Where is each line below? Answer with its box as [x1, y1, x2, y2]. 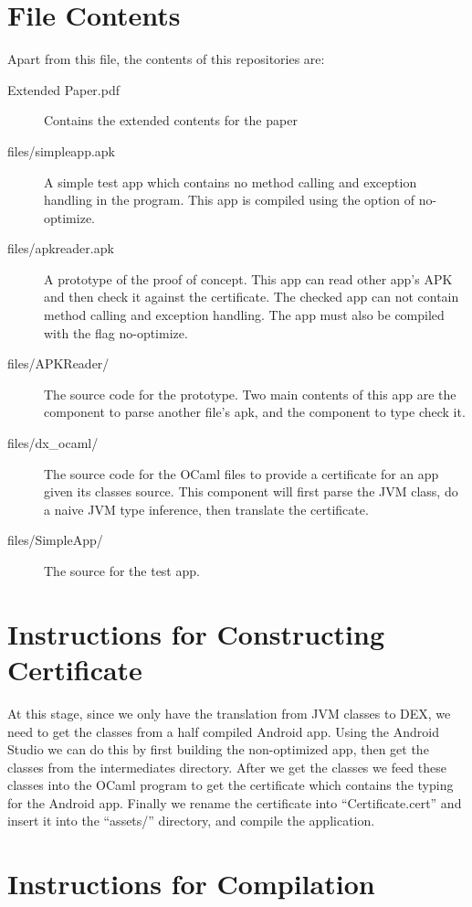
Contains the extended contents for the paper [44, 111, 298, 130]
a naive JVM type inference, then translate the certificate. [44, 499, 369, 518]
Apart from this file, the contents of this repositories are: [7, 49, 325, 69]
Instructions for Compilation [7, 865, 375, 902]
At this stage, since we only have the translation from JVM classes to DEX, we [7, 703, 451, 722]
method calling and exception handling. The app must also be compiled [44, 305, 445, 325]
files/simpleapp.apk [7, 141, 116, 160]
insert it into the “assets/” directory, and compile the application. [7, 811, 375, 830]
